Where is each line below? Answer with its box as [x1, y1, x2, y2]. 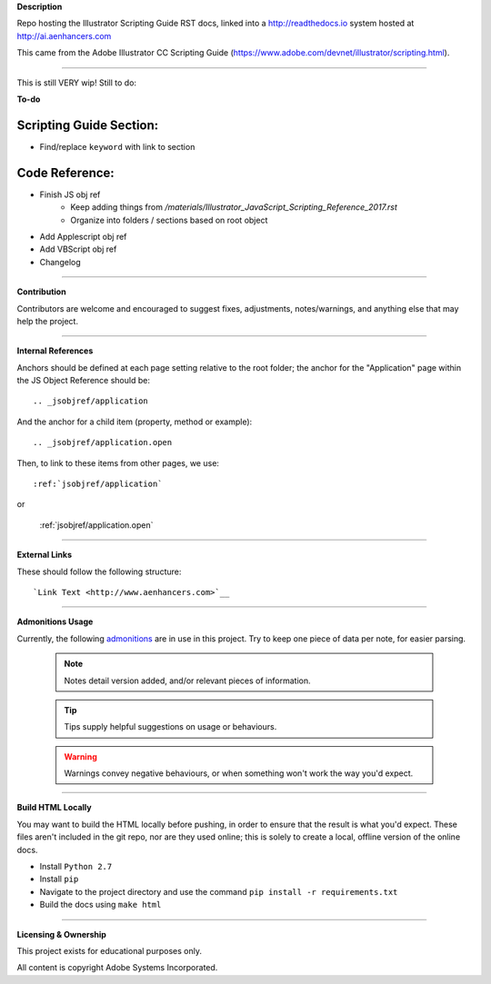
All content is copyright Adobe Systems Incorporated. [16, 962, 218, 973]
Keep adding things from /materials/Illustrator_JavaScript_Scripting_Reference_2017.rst [70, 202, 397, 213]
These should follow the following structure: [16, 566, 182, 577]
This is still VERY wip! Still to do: [16, 77, 136, 88]
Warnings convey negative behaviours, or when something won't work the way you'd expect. [64, 768, 414, 779]
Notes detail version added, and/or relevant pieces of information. [64, 675, 311, 686]
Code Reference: [16, 164, 115, 181]
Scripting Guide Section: [16, 117, 159, 133]
